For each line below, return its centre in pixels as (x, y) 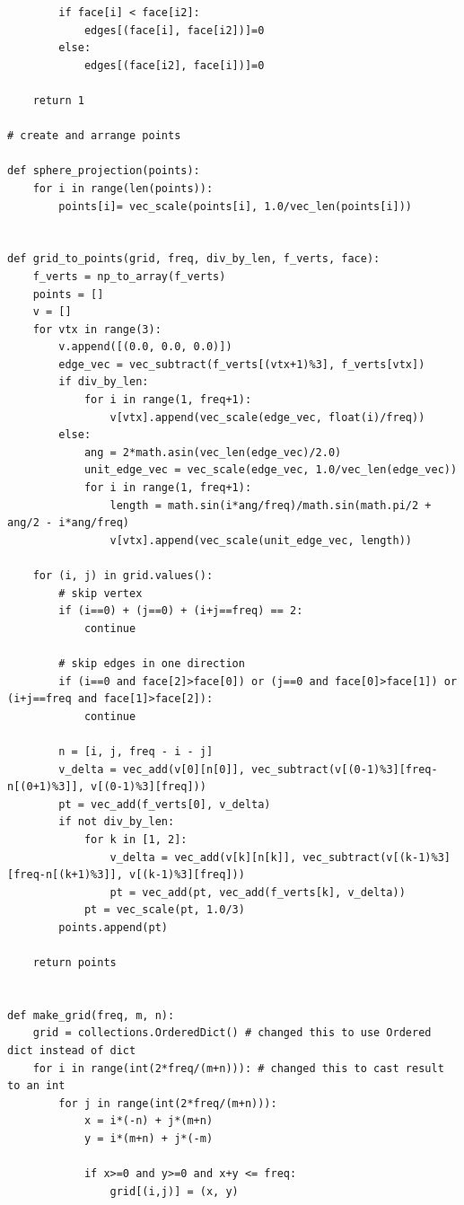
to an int (36, 1086)
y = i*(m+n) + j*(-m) (149, 1139)
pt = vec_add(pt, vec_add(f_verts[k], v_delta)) (258, 892)
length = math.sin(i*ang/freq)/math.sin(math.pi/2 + (271, 505)
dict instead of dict (72, 1051)
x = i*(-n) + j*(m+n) (149, 1121)
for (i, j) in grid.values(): (123, 576)
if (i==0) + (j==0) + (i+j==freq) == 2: (181, 611)
